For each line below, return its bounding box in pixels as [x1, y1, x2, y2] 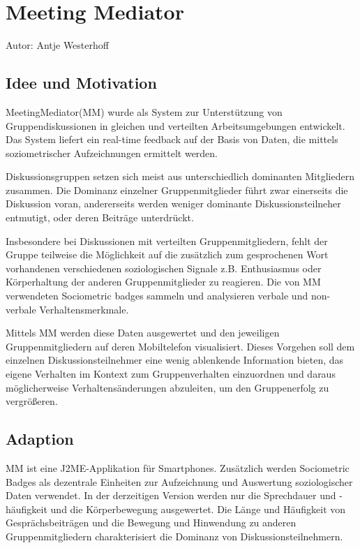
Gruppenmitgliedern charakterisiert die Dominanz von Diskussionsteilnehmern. [6, 528, 343, 543]
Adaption [6, 428, 74, 450]
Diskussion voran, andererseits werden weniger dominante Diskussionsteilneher [6, 196, 341, 211]
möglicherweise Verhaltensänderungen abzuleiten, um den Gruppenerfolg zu [6, 380, 329, 394]
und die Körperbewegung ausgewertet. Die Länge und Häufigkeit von [50, 501, 346, 516]
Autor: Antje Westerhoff [6, 38, 109, 52]
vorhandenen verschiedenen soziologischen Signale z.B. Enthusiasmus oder [6, 260, 322, 275]
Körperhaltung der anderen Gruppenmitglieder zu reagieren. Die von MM [6, 274, 321, 289]
